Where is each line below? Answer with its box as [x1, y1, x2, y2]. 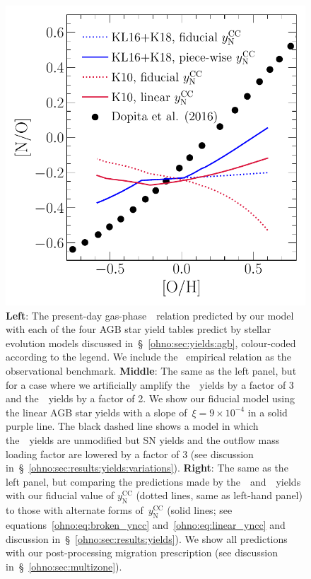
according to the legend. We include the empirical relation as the [6, 349, 291, 364]
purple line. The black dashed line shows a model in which [6, 419, 259, 433]
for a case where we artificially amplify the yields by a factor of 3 [6, 377, 294, 392]
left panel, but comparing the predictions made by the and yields [6, 474, 301, 489]
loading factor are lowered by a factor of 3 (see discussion [6, 446, 254, 461]
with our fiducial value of [6, 488, 115, 503]
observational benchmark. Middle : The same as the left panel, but [6, 363, 297, 378]
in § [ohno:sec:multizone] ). [6, 558, 122, 573]
